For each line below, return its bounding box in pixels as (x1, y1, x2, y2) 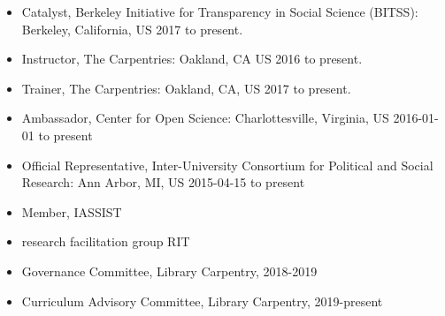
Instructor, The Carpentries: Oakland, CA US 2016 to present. (21, 49, 363, 68)
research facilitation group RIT (21, 232, 190, 251)
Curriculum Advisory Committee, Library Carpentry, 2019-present (21, 291, 383, 310)
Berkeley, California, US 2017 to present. (21, 19, 243, 38)
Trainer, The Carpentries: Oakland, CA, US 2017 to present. (21, 79, 351, 97)
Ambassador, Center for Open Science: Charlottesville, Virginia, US (21, 109, 389, 127)
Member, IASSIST (21, 202, 122, 221)
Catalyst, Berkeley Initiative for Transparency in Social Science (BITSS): (21, 3, 418, 20)
